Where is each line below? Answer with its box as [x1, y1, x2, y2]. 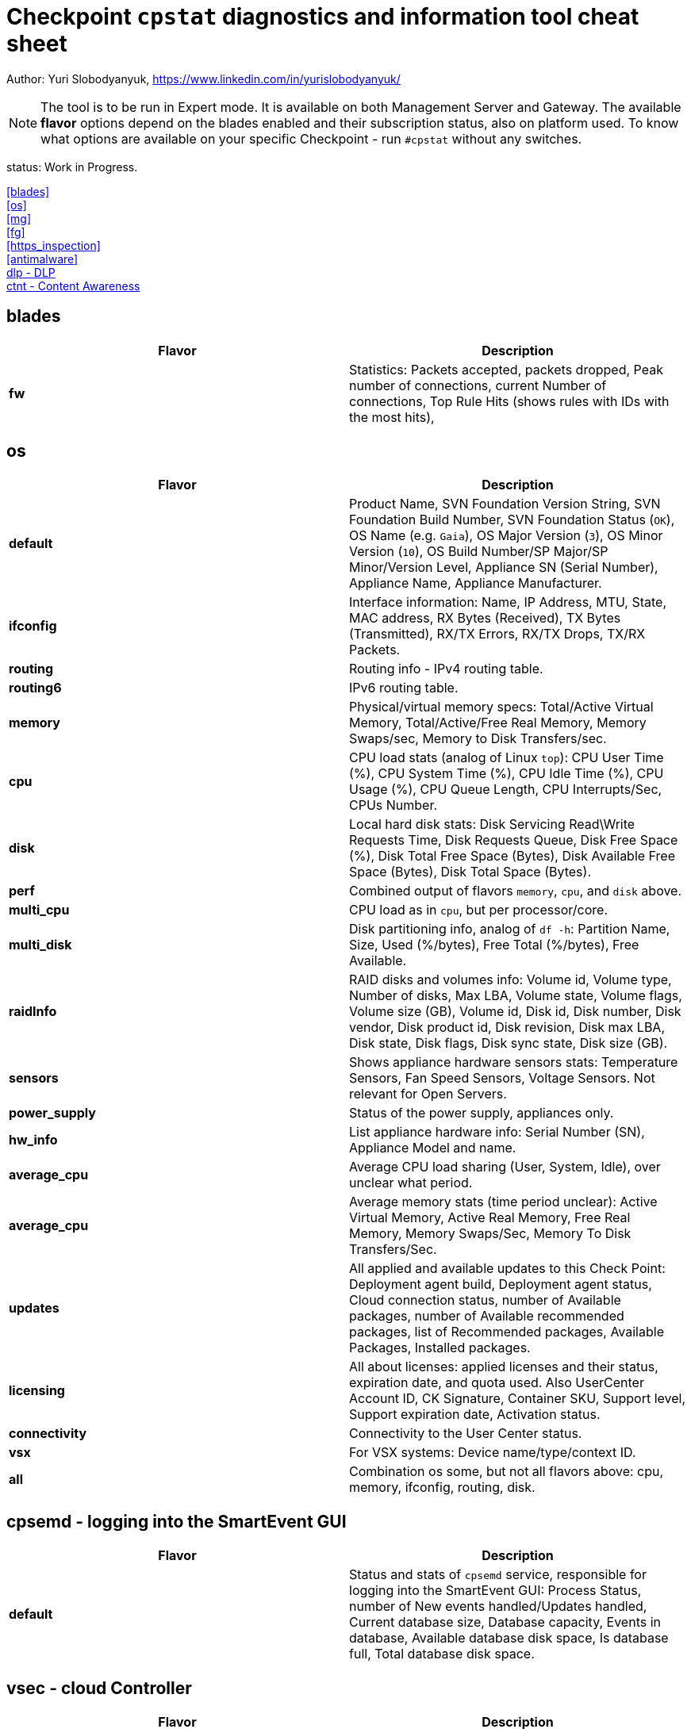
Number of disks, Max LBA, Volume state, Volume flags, [349, 987, 682, 1004]
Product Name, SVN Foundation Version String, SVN [349, 496, 661, 512]
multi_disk [9, 937, 72, 953]
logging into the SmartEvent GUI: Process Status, [349, 1582, 642, 1599]
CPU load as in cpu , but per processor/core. [349, 902, 608, 918]
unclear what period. [349, 1175, 473, 1191]
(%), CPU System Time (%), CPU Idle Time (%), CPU [349, 765, 664, 782]
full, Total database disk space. [349, 1646, 535, 1662]
